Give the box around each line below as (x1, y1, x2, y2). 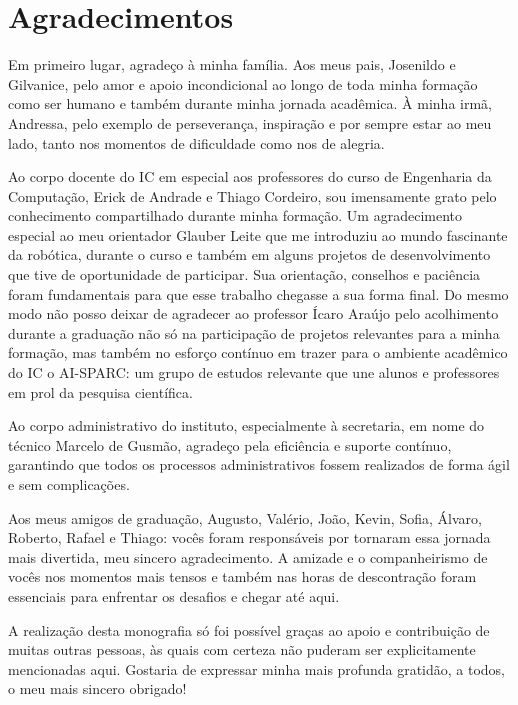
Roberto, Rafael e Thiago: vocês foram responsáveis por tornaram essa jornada (8, 527, 491, 548)
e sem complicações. (8, 474, 130, 494)
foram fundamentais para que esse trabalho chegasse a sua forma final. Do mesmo (8, 283, 509, 304)
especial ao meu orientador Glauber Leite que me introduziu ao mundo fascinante (8, 224, 508, 245)
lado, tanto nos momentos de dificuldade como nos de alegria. (8, 132, 385, 153)
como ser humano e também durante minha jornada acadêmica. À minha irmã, (8, 93, 492, 114)
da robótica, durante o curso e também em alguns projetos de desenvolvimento (8, 244, 491, 265)
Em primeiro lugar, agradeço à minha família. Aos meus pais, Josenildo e (8, 54, 456, 75)
